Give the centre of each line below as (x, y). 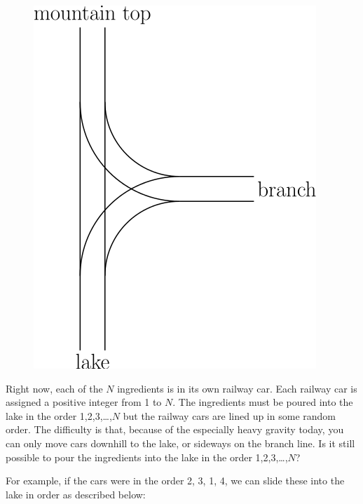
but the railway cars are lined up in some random (229, 415)
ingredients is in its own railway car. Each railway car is (237, 388)
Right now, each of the (54, 388)
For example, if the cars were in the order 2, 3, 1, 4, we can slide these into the (175, 481)
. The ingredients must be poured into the (263, 402)
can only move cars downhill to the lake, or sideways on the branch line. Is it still (180, 443)
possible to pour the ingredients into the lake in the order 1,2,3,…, (147, 457)
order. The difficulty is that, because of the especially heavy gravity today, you (175, 429)
